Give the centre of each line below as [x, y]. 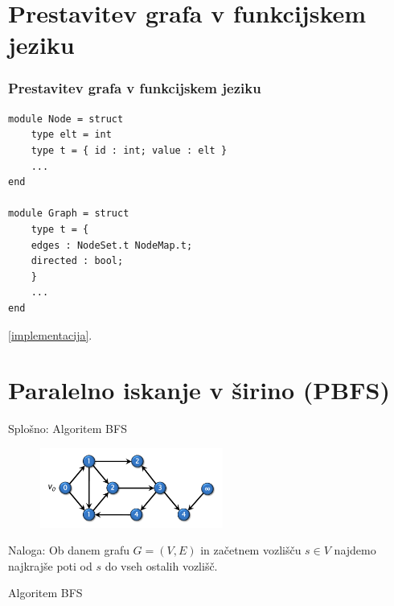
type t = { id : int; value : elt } [129, 150]
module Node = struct [66, 119]
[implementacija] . [50, 334]
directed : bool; [77, 261]
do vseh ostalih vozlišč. [161, 565]
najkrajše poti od [50, 565]
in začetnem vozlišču [251, 550]
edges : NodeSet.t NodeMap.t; [112, 245]
